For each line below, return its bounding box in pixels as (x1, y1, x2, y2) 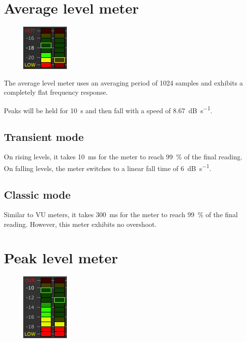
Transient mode (4, 129, 84, 144)
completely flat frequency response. (4, 87, 108, 97)
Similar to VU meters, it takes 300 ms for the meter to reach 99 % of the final (4, 209, 238, 220)
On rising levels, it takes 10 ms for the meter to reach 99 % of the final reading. (4, 152, 243, 162)
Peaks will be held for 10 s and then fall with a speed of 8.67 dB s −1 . (4, 103, 213, 115)
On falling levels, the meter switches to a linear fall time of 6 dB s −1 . (4, 161, 212, 173)
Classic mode (4, 187, 71, 202)
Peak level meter (4, 247, 118, 267)
